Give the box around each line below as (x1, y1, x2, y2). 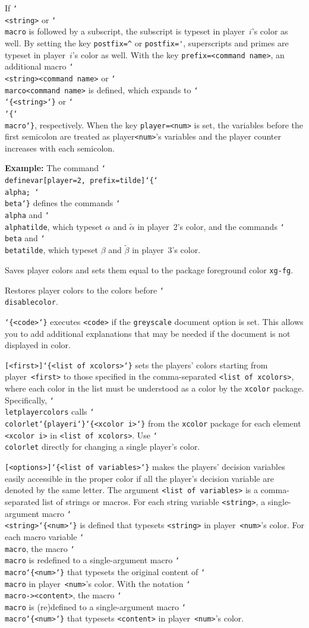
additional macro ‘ (5, 60, 74, 72)
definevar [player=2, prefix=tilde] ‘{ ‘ (5, 176, 158, 185)
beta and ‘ (5, 232, 45, 244)
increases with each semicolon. (5, 141, 115, 154)
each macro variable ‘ (5, 530, 84, 542)
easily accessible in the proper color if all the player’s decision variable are (5, 472, 274, 484)
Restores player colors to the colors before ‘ (5, 283, 164, 296)
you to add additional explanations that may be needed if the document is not (5, 327, 291, 339)
